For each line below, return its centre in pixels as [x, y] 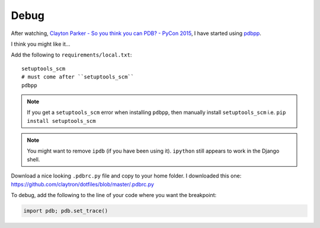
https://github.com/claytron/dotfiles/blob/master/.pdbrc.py [82, 184]
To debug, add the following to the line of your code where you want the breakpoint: [113, 195]
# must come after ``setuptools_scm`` [78, 77]
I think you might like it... [41, 44]
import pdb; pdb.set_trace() [66, 211]
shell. [33, 159]
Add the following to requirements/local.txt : [71, 55]
